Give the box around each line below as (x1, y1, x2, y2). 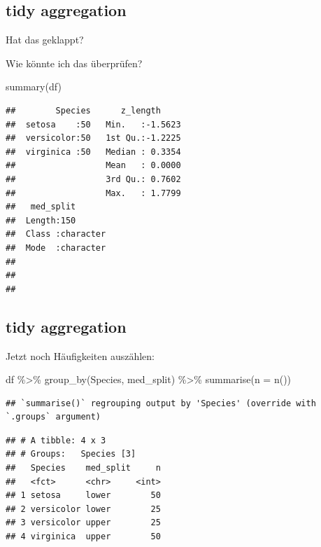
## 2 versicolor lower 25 (6, 504, 161, 514)
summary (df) (6, 79, 62, 94)
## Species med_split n (6, 463, 161, 473)
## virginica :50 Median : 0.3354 (6, 146, 181, 157)
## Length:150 (6, 215, 76, 226)
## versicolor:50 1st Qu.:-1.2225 (6, 133, 181, 144)
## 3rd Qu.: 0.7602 (6, 174, 181, 184)
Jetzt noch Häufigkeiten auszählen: (6, 348, 155, 363)
